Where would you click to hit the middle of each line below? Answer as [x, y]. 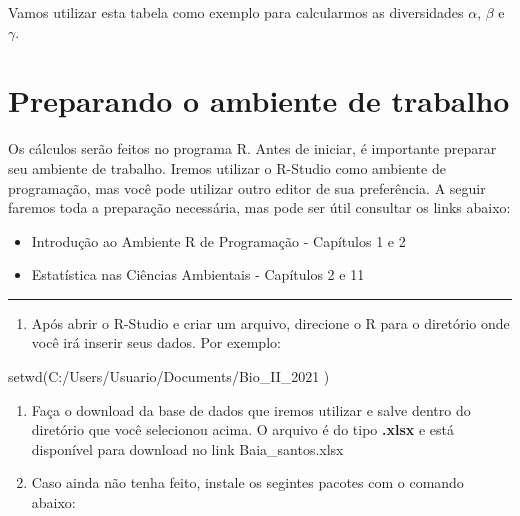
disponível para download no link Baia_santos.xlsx [187, 448]
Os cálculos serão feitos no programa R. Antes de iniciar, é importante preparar [252, 148]
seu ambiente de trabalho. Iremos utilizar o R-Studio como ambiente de [227, 167]
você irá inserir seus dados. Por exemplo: [156, 342]
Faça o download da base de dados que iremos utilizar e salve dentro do [251, 409]
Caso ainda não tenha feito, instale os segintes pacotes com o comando [247, 482]
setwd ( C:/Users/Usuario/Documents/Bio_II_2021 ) [169, 376]
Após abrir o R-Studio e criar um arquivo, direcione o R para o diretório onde [270, 322]
